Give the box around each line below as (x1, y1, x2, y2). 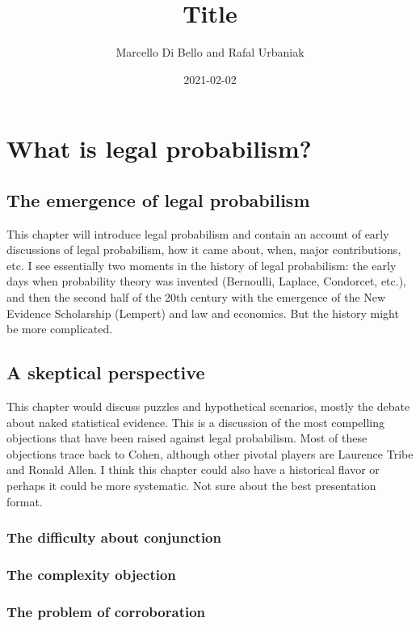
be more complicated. (6, 320, 113, 337)
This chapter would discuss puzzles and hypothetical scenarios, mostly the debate (6, 398, 410, 415)
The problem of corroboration (6, 601, 206, 621)
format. (6, 493, 43, 510)
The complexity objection (6, 564, 176, 584)
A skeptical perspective (6, 360, 205, 385)
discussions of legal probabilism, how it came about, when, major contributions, (6, 241, 401, 258)
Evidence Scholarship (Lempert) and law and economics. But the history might (6, 304, 399, 321)
